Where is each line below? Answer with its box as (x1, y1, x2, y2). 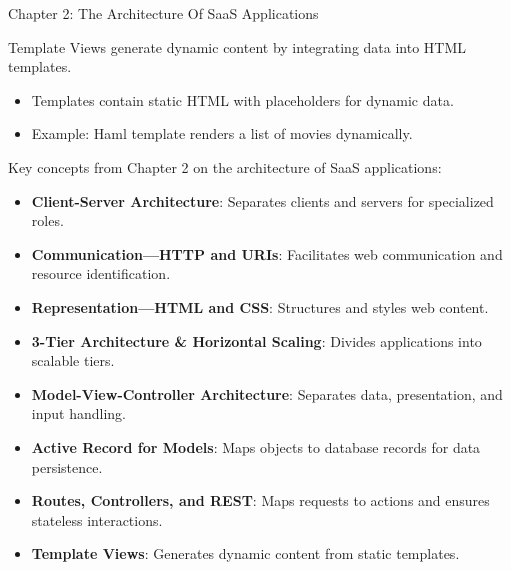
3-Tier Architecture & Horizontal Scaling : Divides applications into (31, 330, 482, 351)
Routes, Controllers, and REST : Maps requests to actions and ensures (31, 490, 490, 511)
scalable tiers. (31, 350, 115, 371)
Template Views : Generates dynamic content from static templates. (31, 543, 460, 564)
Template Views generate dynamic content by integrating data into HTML (8, 36, 467, 57)
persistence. (31, 456, 103, 477)
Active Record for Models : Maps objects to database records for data (31, 436, 481, 457)
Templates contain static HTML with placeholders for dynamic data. (31, 89, 454, 110)
